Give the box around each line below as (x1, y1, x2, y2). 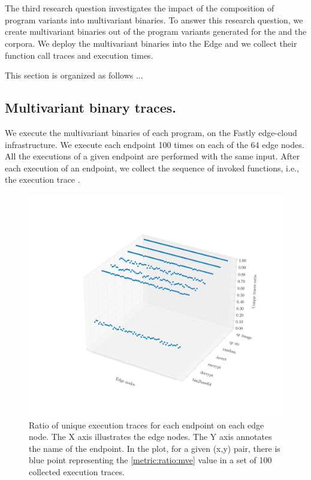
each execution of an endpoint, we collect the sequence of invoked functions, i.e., (5, 161, 299, 174)
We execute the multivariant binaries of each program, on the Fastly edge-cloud (5, 126, 297, 138)
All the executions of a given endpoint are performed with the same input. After (5, 150, 300, 162)
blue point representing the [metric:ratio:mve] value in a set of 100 (29, 454, 272, 466)
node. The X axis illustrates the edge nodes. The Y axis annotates (29, 430, 272, 443)
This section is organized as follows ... (5, 69, 143, 81)
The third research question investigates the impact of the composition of (5, 2, 274, 14)
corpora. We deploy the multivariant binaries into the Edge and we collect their (5, 37, 297, 49)
